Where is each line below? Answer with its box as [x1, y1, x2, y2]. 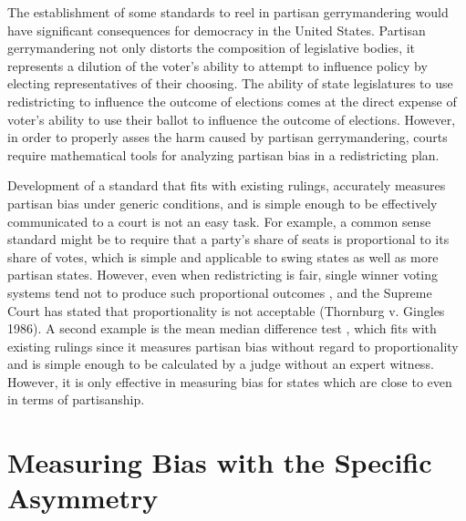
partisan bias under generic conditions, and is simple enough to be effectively [7, 193, 438, 212]
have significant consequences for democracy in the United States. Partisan [7, 20, 426, 39]
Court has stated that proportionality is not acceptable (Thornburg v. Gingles [7, 301, 445, 320]
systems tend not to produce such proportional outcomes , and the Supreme [7, 282, 432, 301]
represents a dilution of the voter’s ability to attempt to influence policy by [7, 56, 428, 75]
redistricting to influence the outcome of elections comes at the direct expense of [7, 91, 457, 110]
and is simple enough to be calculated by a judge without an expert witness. [7, 354, 434, 373]
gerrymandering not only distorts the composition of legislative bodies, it [7, 38, 416, 57]
